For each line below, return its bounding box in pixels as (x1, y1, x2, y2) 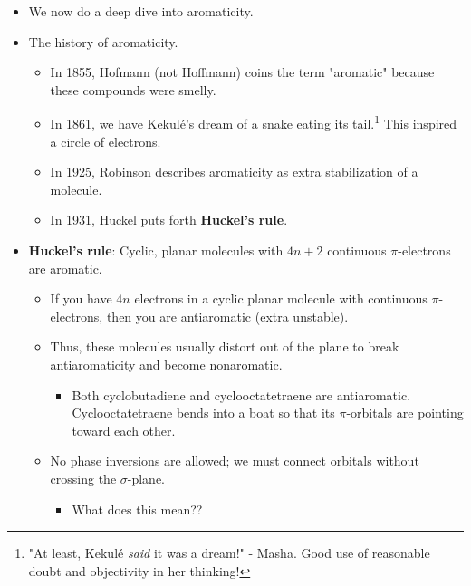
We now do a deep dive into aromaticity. (28, 2, 254, 20)
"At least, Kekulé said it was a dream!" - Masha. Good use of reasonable (28, 543, 430, 562)
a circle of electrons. (50, 131, 161, 150)
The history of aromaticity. (28, 32, 178, 51)
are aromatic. (28, 258, 102, 277)
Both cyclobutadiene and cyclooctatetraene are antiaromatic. (72, 385, 411, 404)
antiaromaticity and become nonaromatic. (50, 354, 283, 373)
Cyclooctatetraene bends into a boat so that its (72, 403, 335, 422)
